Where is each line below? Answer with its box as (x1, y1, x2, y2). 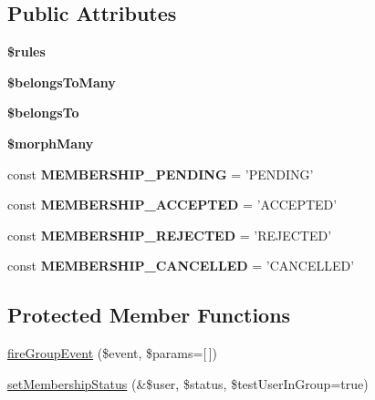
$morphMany (7, 133, 94, 152)
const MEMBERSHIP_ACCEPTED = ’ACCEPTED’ (7, 195, 338, 214)
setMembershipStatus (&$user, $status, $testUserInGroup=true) (7, 374, 369, 393)
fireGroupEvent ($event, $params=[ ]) (7, 344, 217, 363)
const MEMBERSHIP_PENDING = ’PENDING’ (7, 164, 314, 183)
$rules (7, 42, 46, 61)
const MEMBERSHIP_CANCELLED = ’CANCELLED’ (7, 256, 355, 275)
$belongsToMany (7, 72, 116, 91)
